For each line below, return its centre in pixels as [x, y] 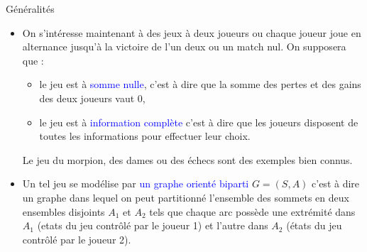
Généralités [30, 9]
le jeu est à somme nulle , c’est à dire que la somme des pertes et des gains [200, 84]
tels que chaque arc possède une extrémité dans [252, 211]
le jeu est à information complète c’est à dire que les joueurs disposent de [199, 122]
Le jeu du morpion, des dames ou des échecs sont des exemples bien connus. [187, 159]
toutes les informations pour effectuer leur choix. [145, 136]
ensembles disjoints [64, 211]
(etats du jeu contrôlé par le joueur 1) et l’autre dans [153, 225]
